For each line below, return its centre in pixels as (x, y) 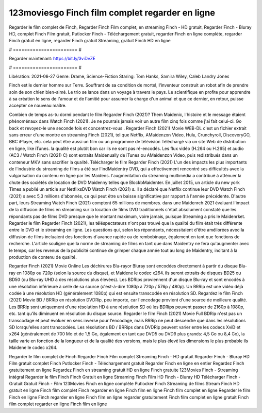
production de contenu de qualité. (43, 257)
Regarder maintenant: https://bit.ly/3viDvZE (52, 59)
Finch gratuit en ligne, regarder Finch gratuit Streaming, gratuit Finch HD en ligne (90, 41)
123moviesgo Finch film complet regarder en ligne (112, 13)
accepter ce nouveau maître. (38, 106)
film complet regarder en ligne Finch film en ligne (58, 404)
